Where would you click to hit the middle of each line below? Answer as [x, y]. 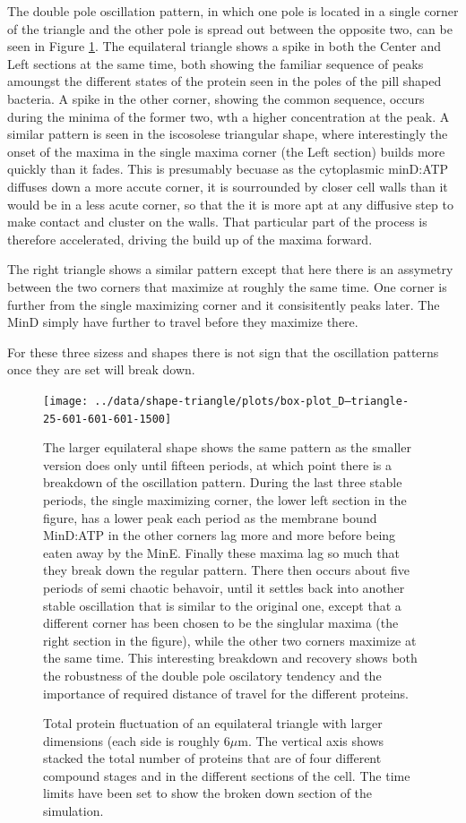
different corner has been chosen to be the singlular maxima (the [221, 623]
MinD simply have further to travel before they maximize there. [183, 322]
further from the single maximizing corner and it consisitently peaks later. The [224, 304]
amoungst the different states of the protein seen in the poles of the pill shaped [224, 81]
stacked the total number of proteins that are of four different [212, 758]
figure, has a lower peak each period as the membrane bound [210, 517]
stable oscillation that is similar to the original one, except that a [222, 605]
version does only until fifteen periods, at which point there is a [217, 464]
